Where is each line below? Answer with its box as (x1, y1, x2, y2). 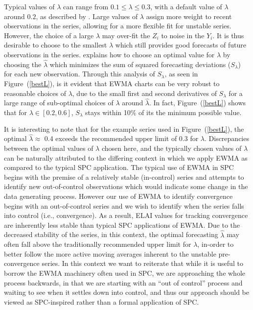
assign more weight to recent (146, 11, 232, 21)
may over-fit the (102, 30, 150, 40)
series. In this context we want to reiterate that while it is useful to (42, 258, 243, 268)
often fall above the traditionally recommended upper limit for (4, 239, 191, 249)
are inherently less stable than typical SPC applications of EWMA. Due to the (4, 219, 240, 230)
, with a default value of (150, 1, 222, 11)
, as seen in (164, 69, 198, 79)
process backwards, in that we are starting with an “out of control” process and (4, 277, 243, 287)
